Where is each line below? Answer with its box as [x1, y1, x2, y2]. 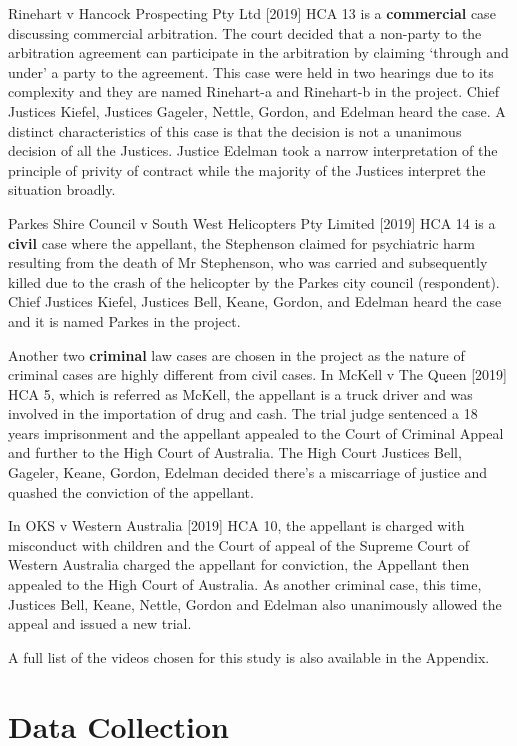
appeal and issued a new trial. [8, 613, 192, 634]
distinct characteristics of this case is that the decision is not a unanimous [8, 120, 462, 141]
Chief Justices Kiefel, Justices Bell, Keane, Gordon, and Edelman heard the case [8, 291, 502, 312]
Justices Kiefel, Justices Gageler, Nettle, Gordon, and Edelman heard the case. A [8, 100, 506, 121]
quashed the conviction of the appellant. [8, 481, 254, 502]
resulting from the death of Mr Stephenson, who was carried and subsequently [8, 252, 488, 273]
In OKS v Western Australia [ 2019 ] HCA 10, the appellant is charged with [8, 515, 465, 536]
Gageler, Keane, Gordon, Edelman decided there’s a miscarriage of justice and [8, 462, 488, 483]
